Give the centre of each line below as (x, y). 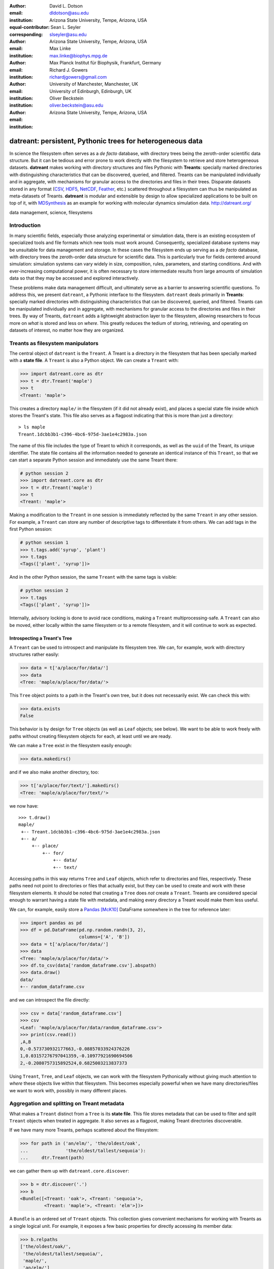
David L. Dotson (66, 6)
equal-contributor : (30, 27)
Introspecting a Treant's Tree (41, 638)
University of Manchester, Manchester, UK (94, 84)
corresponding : (26, 34)
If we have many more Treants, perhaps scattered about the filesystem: (84, 1130)
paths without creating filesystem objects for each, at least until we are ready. (91, 736)
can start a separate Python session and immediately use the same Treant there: (93, 460)
